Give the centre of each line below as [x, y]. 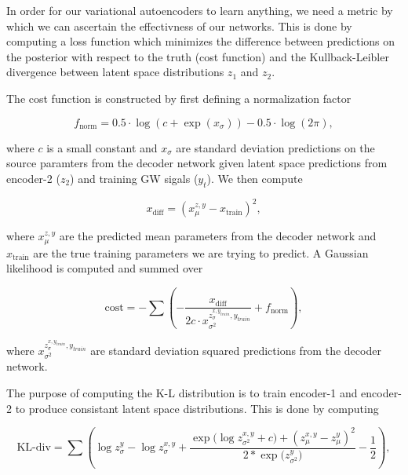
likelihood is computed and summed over [105, 268]
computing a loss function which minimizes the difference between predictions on [201, 41]
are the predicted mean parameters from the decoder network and [218, 236]
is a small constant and [102, 147]
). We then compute [255, 178]
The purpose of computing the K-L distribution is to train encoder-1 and [182, 392]
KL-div [34, 448]
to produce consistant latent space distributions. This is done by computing [197, 408]
